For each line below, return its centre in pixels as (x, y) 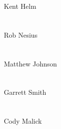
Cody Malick (23, 121)
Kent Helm (20, 6)
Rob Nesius (21, 34)
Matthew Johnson (30, 63)
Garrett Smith (25, 92)
